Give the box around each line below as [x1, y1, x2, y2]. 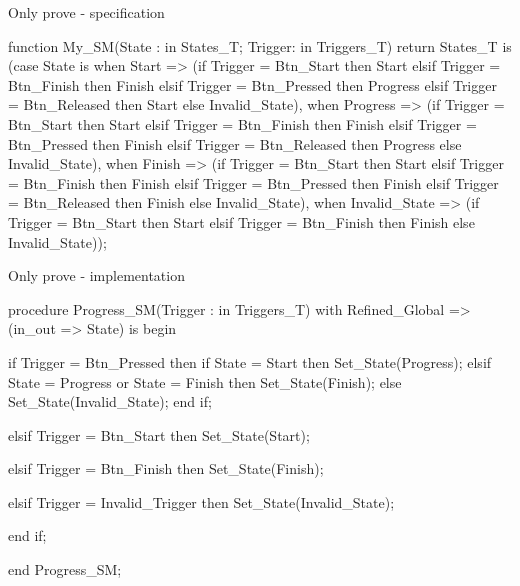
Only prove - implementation [8, 265, 185, 286]
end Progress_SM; [8, 559, 122, 580]
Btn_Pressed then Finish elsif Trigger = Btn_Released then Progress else [8, 133, 462, 154]
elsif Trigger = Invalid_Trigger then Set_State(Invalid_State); [8, 491, 395, 512]
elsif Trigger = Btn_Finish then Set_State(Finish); [8, 458, 324, 479]
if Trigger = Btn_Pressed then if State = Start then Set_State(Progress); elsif [8, 351, 492, 372]
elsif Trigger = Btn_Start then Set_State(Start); [8, 424, 310, 445]
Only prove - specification [8, 2, 165, 22]
